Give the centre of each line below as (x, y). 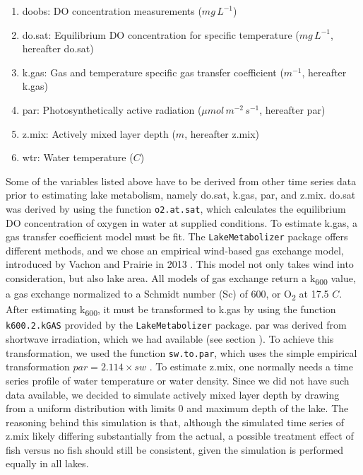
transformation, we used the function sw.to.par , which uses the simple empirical (181, 352)
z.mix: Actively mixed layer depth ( (99, 133)
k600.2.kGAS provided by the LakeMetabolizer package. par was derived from (176, 325)
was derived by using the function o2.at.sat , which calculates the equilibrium (176, 208)
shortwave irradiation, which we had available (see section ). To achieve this (170, 339)
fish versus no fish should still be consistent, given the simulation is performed (175, 449)
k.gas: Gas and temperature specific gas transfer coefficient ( (153, 72)
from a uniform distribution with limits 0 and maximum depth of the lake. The (177, 408)
